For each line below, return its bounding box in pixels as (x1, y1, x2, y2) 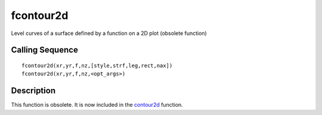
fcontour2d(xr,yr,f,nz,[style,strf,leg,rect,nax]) (21, 62, 173, 69)
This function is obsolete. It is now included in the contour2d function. (11, 101, 183, 108)
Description (11, 86, 56, 96)
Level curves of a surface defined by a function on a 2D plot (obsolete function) (11, 30, 207, 37)
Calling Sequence (11, 45, 79, 55)
